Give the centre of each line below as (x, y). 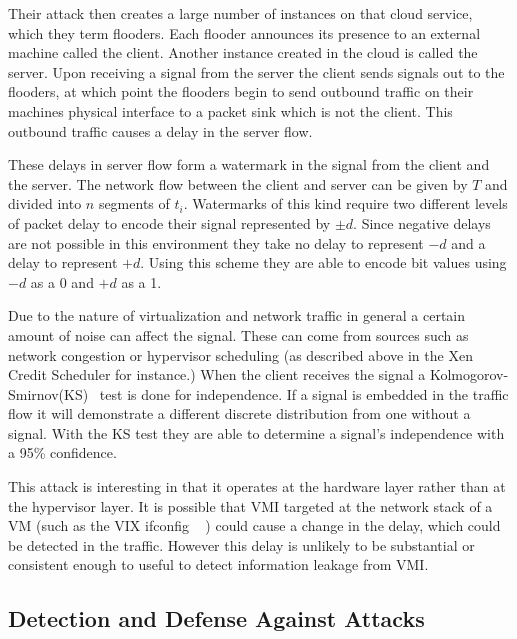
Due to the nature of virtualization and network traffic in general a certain (237, 315)
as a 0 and (62, 281)
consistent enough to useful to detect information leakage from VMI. (218, 564)
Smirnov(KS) (48, 393)
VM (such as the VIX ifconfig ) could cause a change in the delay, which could (254, 525)
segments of (134, 203)
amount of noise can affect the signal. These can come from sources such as (238, 334)
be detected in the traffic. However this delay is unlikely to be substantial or (241, 544)
